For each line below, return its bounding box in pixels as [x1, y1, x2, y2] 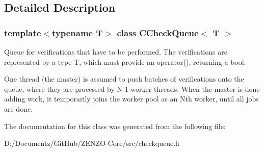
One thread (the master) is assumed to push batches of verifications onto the [4, 73, 244, 84]
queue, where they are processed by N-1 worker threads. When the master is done [4, 83, 260, 94]
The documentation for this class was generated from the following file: [4, 120, 226, 131]
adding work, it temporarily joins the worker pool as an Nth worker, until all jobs [4, 93, 259, 104]
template [4, 26, 41, 39]
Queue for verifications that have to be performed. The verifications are [4, 46, 227, 57]
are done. [4, 103, 33, 114]
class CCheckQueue [117, 26, 199, 39]
